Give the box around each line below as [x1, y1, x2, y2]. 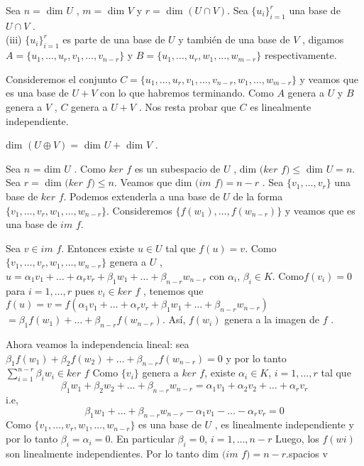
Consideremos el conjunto [6, 71, 117, 86]
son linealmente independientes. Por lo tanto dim [6, 445, 219, 460]
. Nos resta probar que [138, 99, 236, 114]
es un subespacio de [134, 161, 221, 175]
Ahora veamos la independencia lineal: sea [6, 337, 189, 352]
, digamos [302, 32, 344, 47]
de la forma [233, 188, 283, 203]
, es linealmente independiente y [214, 417, 354, 432]
